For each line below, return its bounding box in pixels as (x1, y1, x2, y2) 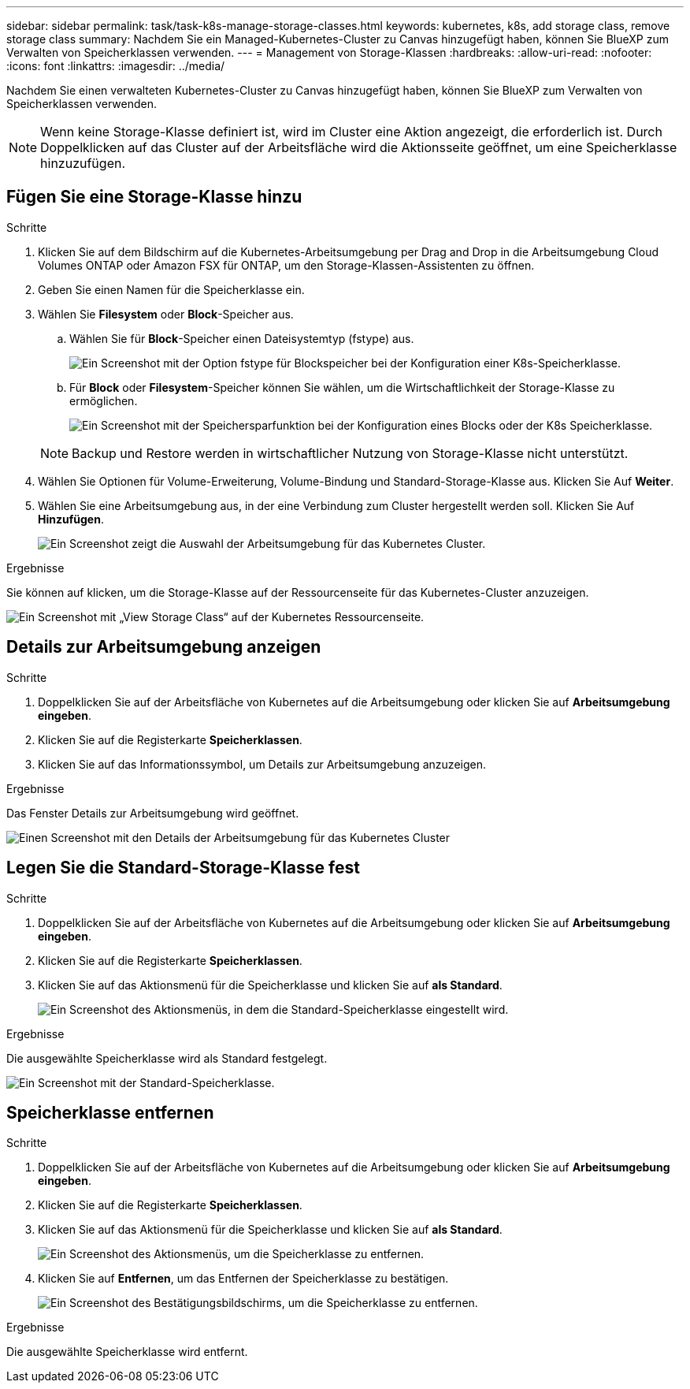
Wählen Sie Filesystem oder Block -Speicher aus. (38, 307, 294, 321)
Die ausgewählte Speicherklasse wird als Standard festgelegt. (6, 1051, 328, 1065)
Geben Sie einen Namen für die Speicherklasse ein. (38, 282, 305, 296)
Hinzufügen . (38, 512, 104, 526)
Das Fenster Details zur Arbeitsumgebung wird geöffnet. (6, 806, 299, 820)
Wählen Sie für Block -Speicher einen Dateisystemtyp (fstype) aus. (69, 331, 414, 345)
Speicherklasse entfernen (6, 1102, 214, 1123)
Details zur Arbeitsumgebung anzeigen (6, 637, 321, 657)
